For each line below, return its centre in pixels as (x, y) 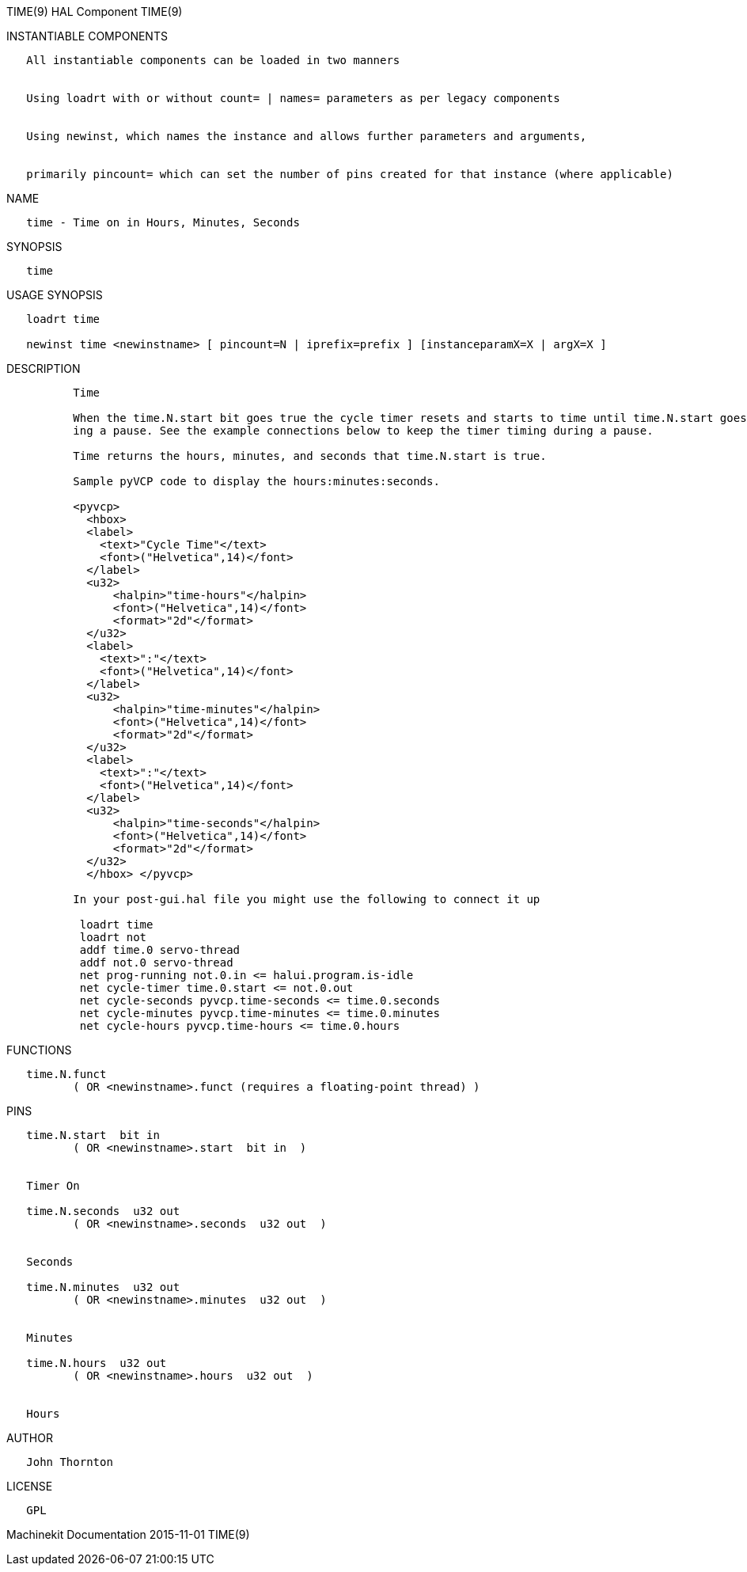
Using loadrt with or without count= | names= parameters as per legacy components (293, 98)
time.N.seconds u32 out (103, 1211)
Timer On (53, 1186)
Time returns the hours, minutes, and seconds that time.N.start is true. (310, 456)
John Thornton (70, 1462)
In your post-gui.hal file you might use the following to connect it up (307, 899)
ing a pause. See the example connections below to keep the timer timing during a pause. (363, 431)
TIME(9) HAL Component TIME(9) (95, 11)
